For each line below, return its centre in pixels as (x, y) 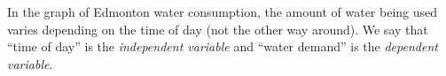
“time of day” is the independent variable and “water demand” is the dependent (223, 46)
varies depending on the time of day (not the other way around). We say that (218, 29)
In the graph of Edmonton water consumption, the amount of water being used (223, 11)
